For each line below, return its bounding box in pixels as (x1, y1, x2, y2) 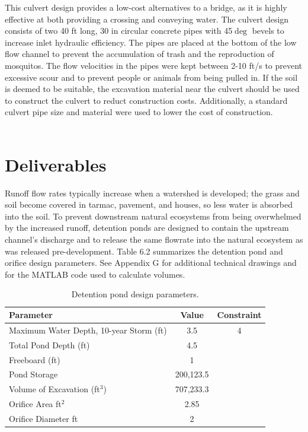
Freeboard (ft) (9, 353, 60, 366)
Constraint (217, 309, 262, 320)
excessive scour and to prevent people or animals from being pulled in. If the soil (5, 71, 298, 83)
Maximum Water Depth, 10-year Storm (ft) (9, 323, 167, 336)
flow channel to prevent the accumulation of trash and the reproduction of (5, 47, 274, 60)
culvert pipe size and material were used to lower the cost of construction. (5, 106, 273, 118)
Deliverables (5, 152, 107, 176)
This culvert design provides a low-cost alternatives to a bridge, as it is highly (5, 1, 287, 13)
